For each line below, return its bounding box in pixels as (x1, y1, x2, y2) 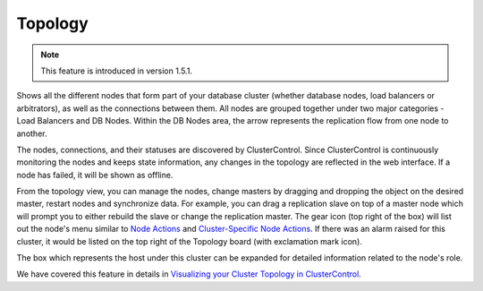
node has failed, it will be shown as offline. (16, 169, 174, 180)
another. (16, 128, 47, 139)
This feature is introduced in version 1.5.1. (40, 65, 192, 76)
